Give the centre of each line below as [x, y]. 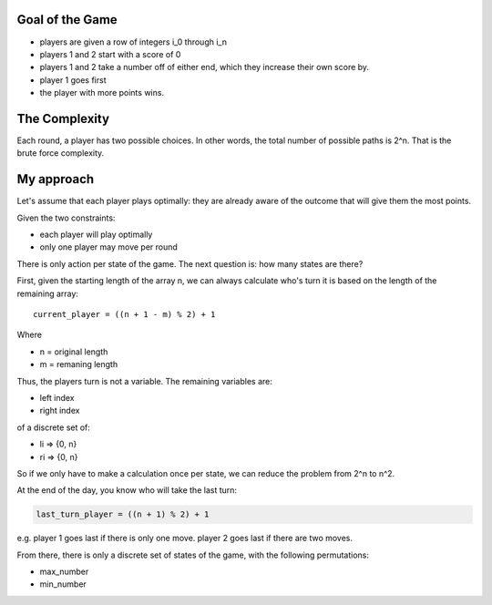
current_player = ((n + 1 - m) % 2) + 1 [124, 315]
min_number [63, 584]
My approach [56, 179]
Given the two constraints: [66, 218]
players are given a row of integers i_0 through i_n [133, 42]
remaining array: [48, 293]
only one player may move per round [108, 247]
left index [57, 397]
